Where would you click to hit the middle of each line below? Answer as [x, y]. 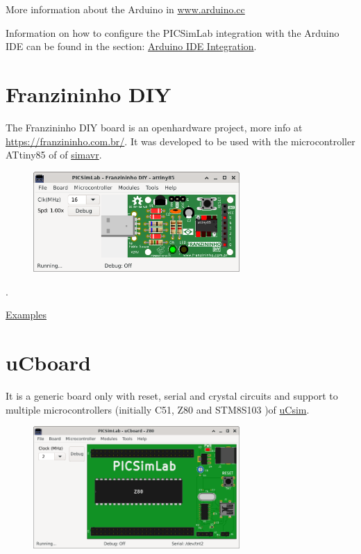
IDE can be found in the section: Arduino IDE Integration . [131, 46]
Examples [26, 315]
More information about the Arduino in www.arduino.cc [125, 9]
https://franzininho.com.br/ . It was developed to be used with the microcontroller [180, 141]
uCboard [48, 362]
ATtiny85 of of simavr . [54, 155]
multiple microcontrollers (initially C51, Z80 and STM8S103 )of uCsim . [158, 409]
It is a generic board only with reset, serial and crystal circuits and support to [172, 396]
